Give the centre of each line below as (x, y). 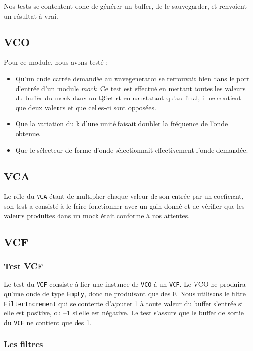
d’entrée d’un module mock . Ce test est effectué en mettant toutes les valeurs (130, 88)
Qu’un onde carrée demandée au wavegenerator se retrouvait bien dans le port (132, 78)
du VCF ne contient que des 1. (48, 322)
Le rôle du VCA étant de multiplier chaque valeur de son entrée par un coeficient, (124, 196)
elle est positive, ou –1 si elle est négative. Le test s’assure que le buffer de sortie (124, 313)
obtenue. (28, 133)
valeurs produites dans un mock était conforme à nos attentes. (97, 215)
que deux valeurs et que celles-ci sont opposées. (86, 107)
